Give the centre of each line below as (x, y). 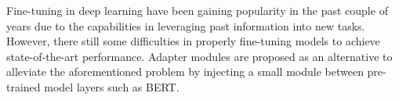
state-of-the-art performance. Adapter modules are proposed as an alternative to (199, 56)
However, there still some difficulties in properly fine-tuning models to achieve (193, 41)
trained (24, 86)
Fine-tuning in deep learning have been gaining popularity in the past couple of (197, 10)
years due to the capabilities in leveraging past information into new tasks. (186, 25)
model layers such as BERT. (112, 86)
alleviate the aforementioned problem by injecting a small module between (185, 71)
